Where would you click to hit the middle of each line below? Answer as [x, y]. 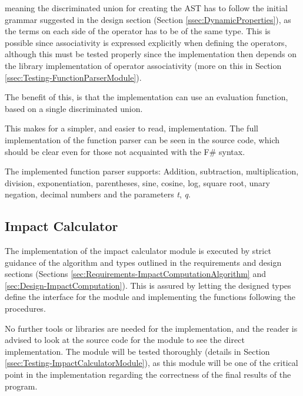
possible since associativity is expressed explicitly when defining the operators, [146, 42]
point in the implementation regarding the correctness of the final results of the [148, 374]
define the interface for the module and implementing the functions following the [150, 297]
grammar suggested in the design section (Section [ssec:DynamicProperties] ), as [148, 19]
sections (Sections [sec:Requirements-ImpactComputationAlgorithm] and [135, 274]
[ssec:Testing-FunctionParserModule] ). [73, 77]
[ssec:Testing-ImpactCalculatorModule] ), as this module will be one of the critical [151, 363]
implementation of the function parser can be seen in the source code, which [142, 139]
